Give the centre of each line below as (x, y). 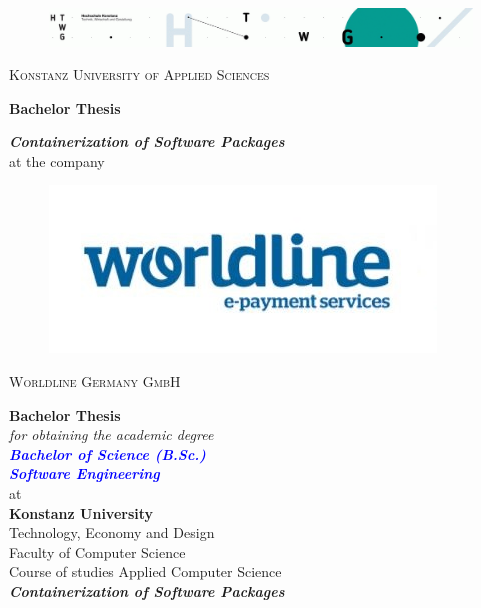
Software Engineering (84, 473)
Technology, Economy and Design (112, 532)
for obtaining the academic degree (111, 434)
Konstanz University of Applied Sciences (139, 74)
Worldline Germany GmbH (95, 381)
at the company (57, 160)
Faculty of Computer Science (97, 551)
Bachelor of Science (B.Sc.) (107, 453)
